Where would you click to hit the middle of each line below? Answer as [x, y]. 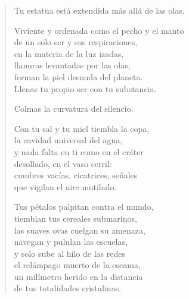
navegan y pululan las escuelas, [71, 242]
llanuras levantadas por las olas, [72, 65]
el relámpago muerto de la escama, [77, 265]
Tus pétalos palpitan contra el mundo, [84, 207]
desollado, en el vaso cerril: [63, 163]
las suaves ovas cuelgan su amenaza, [80, 230]
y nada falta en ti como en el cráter [79, 151]
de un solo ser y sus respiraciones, [76, 42]
